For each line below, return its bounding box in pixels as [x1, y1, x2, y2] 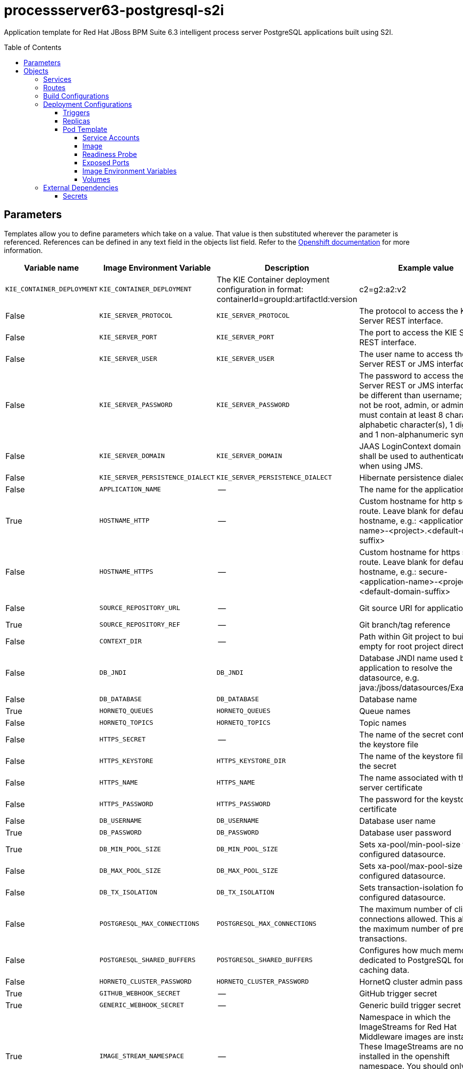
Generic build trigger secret [359, 1000, 461, 1010]
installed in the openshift [359, 1051, 450, 1061]
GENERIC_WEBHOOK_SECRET [99, 1001, 184, 1009]
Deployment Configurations [43, 100, 132, 108]
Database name [359, 694, 417, 704]
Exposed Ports [82, 158, 129, 167]
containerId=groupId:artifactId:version [216, 294, 358, 304]
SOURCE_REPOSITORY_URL [99, 604, 180, 612]
